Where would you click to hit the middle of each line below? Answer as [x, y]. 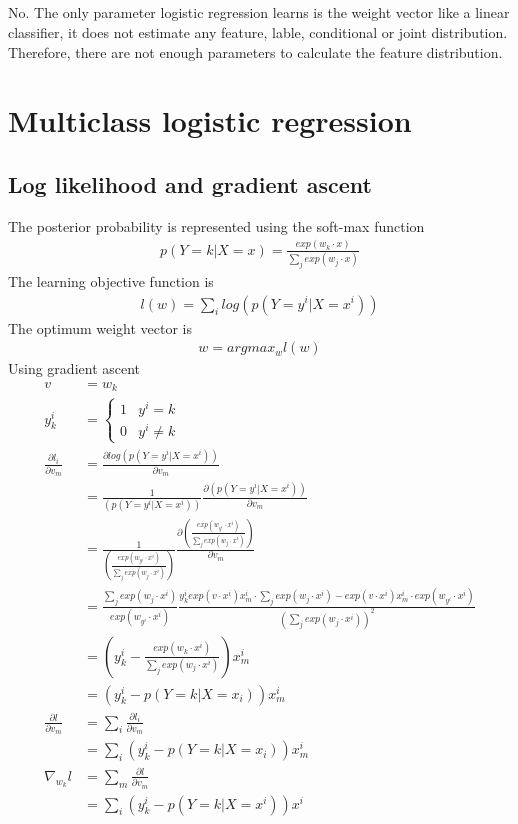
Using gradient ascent [74, 368]
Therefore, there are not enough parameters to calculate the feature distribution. [255, 51]
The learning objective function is [111, 280]
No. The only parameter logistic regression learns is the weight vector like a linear [259, 12]
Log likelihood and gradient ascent [190, 183]
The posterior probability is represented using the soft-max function [216, 225]
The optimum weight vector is [100, 327]
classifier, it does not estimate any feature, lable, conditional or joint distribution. [258, 31]
